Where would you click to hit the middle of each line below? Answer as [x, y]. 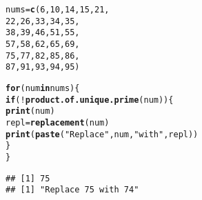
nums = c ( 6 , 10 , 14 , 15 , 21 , [58, 10]
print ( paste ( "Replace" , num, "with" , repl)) [102, 134]
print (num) [30, 111]
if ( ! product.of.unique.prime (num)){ [90, 100]
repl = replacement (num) [58, 122]
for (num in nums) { [43, 88]
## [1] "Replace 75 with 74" [72, 190]
